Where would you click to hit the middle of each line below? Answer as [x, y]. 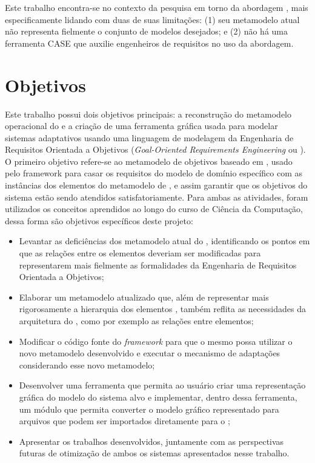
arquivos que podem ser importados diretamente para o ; [124, 421]
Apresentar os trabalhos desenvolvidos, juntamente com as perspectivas [151, 441]
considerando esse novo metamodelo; [87, 365]
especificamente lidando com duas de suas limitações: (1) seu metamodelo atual [152, 19]
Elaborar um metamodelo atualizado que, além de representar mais [144, 297]
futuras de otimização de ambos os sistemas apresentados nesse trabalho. [154, 453]
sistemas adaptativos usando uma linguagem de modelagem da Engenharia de [149, 137]
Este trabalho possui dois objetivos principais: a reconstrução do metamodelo [148, 114]
